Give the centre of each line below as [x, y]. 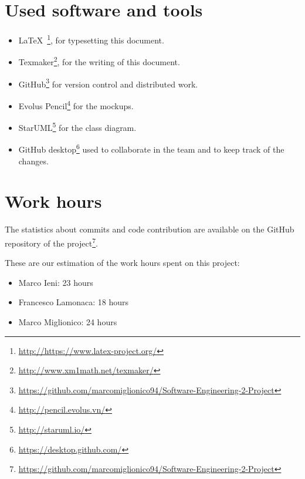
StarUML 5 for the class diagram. [77, 127]
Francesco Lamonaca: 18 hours [74, 302]
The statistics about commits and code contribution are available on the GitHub [150, 229]
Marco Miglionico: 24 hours [68, 321]
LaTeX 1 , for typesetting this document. [91, 39]
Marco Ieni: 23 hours [56, 282]
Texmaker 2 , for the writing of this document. [99, 61]
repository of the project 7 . [51, 242]
